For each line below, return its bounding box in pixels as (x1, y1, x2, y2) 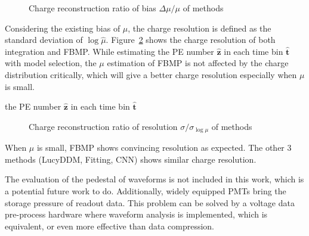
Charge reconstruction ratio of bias (29, 2, 156, 14)
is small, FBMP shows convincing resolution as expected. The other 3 (36, 141, 292, 154)
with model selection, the (5, 57, 97, 69)
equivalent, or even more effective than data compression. (5, 219, 215, 232)
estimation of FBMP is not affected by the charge (107, 57, 289, 69)
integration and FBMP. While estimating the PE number (5, 45, 214, 57)
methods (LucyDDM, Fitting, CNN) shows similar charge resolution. (5, 153, 257, 165)
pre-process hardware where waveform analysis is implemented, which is (5, 208, 268, 221)
